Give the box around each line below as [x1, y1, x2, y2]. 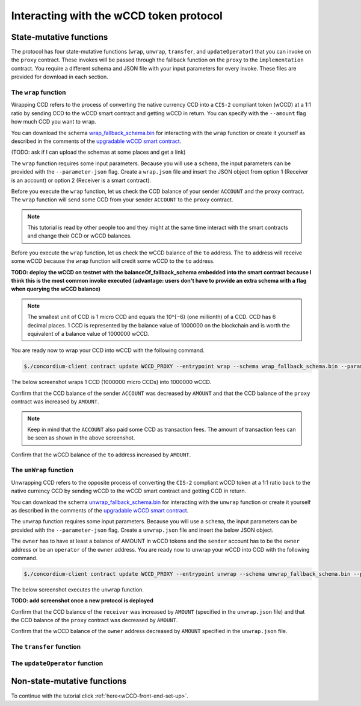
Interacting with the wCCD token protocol [11, 9, 223, 22]
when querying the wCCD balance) [11, 285, 100, 292]
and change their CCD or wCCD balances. [27, 232, 132, 239]
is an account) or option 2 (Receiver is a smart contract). [11, 177, 152, 184]
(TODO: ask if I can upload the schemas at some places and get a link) [11, 148, 186, 156]
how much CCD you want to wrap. [11, 118, 96, 125]
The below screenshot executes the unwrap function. [11, 585, 144, 593]
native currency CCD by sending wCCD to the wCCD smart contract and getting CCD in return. [11, 487, 247, 494]
